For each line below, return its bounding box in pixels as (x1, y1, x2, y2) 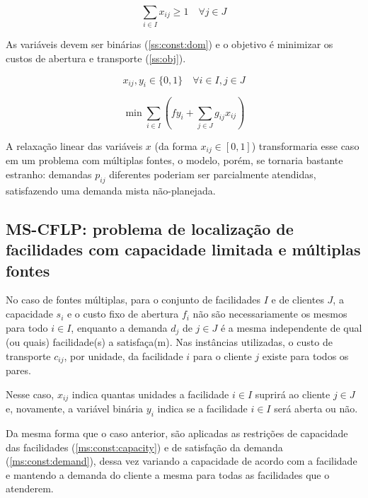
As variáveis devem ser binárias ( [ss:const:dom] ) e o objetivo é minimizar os (6, 37, 333, 52)
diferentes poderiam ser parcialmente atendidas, (109, 167, 316, 182)
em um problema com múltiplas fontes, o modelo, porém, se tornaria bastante (6, 153, 343, 168)
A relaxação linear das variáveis (6, 139, 143, 154)
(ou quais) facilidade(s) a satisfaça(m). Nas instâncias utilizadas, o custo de (6, 335, 333, 349)
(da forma (154, 139, 197, 154)
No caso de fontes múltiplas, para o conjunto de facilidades (6, 292, 261, 307)
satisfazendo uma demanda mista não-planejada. (6, 183, 216, 197)
